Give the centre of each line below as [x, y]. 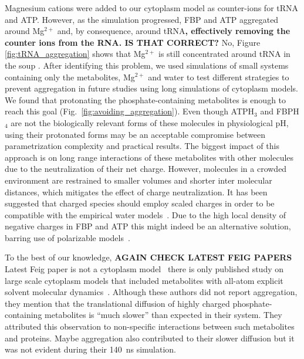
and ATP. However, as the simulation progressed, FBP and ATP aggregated [142, 19]
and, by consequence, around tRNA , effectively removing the [174, 31]
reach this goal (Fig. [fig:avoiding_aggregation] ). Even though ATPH [130, 111]
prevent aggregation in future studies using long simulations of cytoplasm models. [152, 88]
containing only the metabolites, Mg [70, 77]
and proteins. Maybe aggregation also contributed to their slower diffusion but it [150, 338]
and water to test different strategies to [219, 77]
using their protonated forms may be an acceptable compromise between [135, 134]
